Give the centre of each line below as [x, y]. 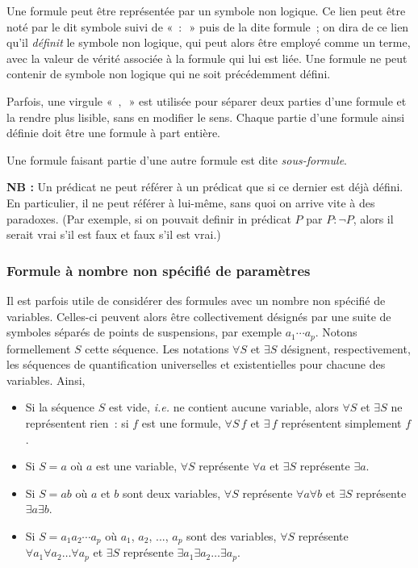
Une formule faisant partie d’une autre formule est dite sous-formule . [177, 159]
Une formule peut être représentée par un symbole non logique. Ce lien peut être [206, 10]
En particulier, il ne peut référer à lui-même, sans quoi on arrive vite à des [191, 202]
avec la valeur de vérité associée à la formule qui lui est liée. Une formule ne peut [207, 58]
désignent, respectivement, [346, 348]
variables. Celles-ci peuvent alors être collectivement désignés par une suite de [199, 316]
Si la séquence [60, 407]
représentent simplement [341, 422]
